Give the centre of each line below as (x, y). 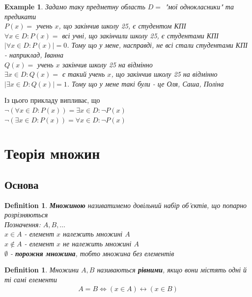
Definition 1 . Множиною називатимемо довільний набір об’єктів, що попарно (126, 205)
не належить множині (97, 244)
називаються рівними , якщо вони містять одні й (172, 270)
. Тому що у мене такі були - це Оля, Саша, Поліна (145, 83)
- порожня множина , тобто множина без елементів (92, 253)
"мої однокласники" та (200, 6)
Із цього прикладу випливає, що (52, 100)
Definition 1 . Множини (42, 270)
